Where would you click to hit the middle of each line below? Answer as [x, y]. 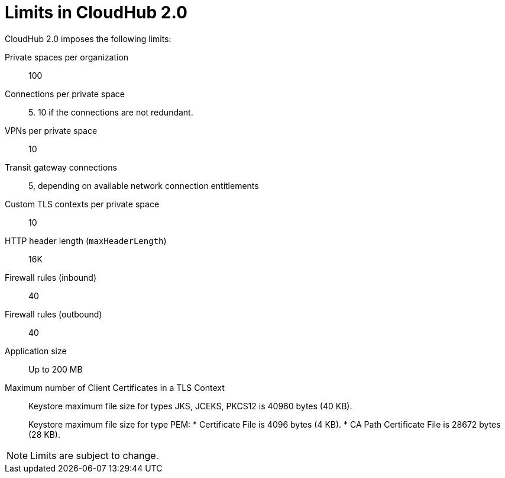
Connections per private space [65, 94]
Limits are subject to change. [95, 455]
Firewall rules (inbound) [51, 277]
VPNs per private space [51, 130]
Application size [36, 351]
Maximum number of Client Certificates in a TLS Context [115, 387]
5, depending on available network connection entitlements [144, 185]
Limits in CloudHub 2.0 [96, 12]
